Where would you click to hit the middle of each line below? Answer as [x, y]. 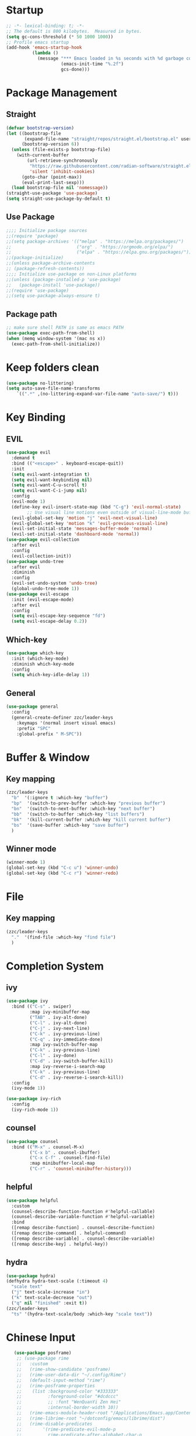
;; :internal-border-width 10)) [67, 1408]
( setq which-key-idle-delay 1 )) [51, 675]
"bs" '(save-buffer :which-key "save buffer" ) [70, 825]
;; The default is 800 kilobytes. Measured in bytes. [74, 31]
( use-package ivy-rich [34, 1099]
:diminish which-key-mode [43, 664]
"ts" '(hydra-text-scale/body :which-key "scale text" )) [82, 1314]
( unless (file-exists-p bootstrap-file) [61, 150]
